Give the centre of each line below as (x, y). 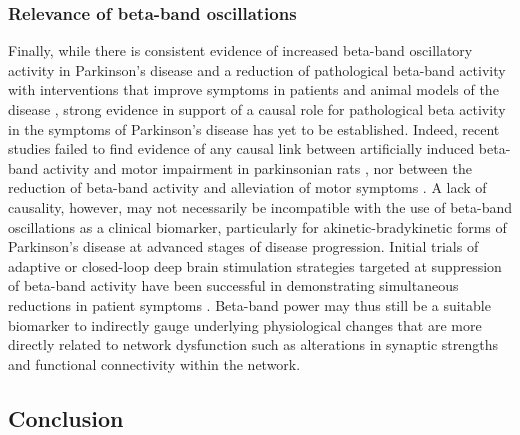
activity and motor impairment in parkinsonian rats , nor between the (257, 167)
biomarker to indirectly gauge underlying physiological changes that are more (245, 324)
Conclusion (66, 417)
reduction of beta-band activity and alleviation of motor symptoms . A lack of (247, 187)
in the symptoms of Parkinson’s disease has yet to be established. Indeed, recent (254, 128)
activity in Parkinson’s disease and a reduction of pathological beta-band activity (257, 69)
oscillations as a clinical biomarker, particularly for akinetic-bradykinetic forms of (257, 226)
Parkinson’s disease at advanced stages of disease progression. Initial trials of (243, 246)
